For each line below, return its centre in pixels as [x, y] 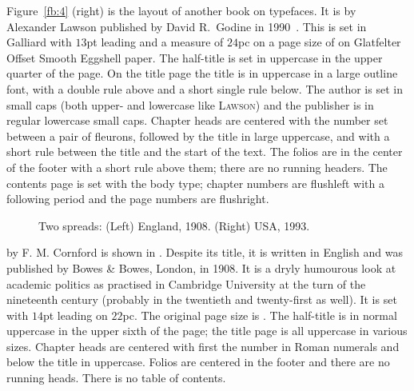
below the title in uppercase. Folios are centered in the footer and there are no [198, 362]
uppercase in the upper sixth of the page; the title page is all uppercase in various [207, 331]
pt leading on [75, 315]
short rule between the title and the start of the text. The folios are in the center [205, 152]
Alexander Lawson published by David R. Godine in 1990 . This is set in [187, 26]
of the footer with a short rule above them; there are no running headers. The [197, 167]
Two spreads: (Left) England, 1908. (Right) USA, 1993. [174, 225]
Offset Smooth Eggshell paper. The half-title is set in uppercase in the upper [195, 57]
